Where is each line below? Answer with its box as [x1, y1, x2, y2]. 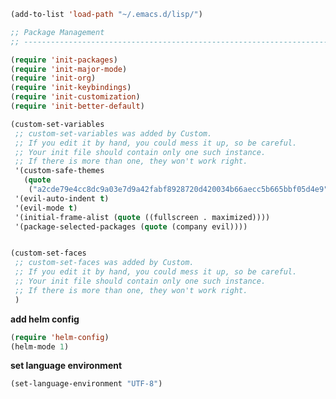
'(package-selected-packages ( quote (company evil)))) [14, 221, 248, 232]
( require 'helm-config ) [10, 332, 110, 342]
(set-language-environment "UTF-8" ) [10, 379, 163, 389]
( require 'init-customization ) [10, 92, 141, 102]
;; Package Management [10, 27, 105, 37]
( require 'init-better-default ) [10, 101, 145, 111]
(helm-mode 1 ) [10, 341, 70, 352]
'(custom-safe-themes [14, 166, 105, 176]
